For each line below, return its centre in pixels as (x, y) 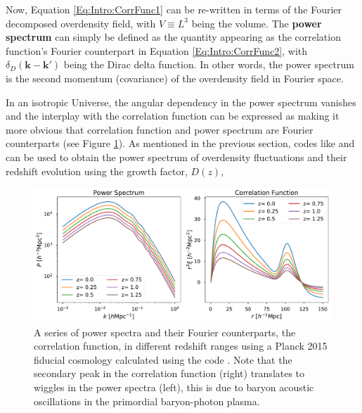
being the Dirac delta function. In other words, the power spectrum (209, 64)
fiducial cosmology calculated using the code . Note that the (163, 359)
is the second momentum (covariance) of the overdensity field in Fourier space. (175, 78)
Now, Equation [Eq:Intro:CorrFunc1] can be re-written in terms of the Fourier (174, 9)
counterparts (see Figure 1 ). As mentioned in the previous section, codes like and (180, 143)
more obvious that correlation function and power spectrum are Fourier (160, 129)
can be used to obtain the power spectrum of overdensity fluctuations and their (176, 157)
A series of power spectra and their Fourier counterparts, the (165, 332)
